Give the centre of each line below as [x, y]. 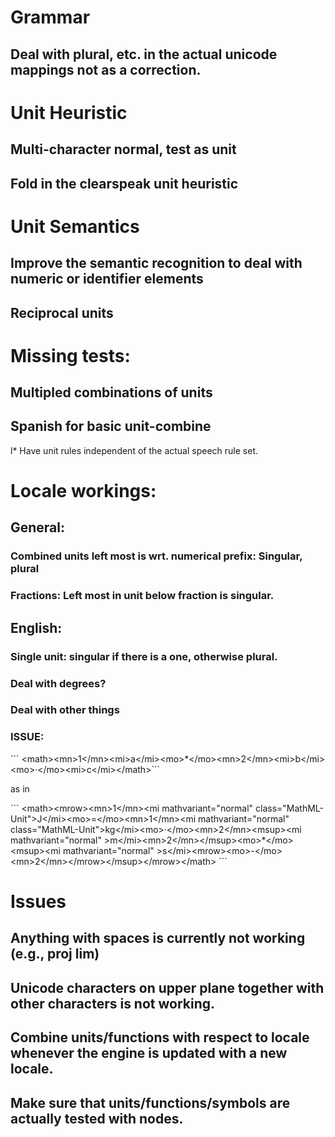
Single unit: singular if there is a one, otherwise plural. [144, 656]
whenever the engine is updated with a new [149, 1053]
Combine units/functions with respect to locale [160, 1037]
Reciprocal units [62, 312]
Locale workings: [83, 491]
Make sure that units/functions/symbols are [150, 1102]
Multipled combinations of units [111, 392]
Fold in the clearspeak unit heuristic [124, 183]
